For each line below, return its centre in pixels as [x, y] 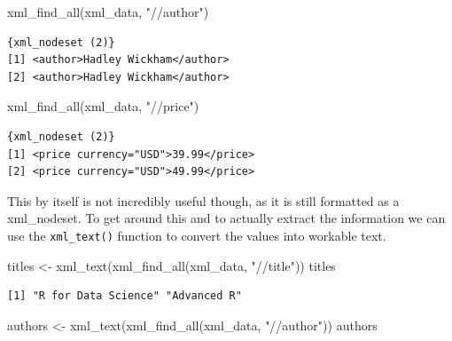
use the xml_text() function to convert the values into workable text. [197, 235]
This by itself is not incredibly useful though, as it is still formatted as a [203, 200]
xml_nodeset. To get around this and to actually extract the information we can [226, 218]
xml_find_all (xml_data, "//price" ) [103, 106]
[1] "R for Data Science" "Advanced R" [125, 296]
